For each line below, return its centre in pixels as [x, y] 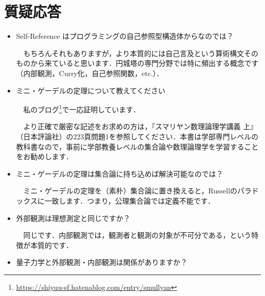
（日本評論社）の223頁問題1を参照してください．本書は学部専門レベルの [137, 136]
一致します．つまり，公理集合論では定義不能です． [130, 200]
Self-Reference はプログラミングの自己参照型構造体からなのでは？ [125, 36]
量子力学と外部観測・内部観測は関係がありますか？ [102, 262]
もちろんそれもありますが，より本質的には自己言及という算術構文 [134, 53]
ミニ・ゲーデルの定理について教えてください [91, 90]
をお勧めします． [45, 156]
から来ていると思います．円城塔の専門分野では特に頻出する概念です [144, 63]
